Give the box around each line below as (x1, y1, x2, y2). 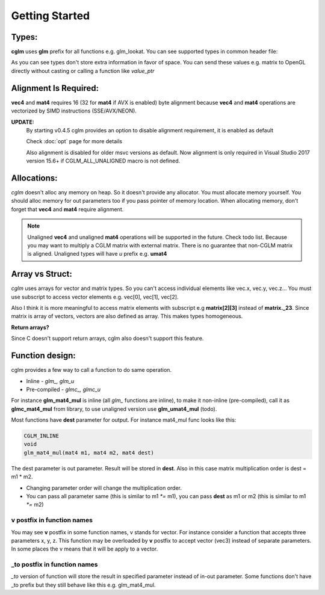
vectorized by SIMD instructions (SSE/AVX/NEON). (11, 107, 137, 114)
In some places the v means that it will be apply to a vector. (11, 545, 158, 553)
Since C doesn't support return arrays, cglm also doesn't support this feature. (11, 334, 204, 342)
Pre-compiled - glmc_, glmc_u (26, 386, 101, 393)
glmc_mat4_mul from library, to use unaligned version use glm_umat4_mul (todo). (11, 405, 217, 412)
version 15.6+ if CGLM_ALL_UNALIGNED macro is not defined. (26, 157, 181, 165)
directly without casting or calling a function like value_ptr (11, 67, 155, 75)
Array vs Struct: (11, 269, 72, 279)
